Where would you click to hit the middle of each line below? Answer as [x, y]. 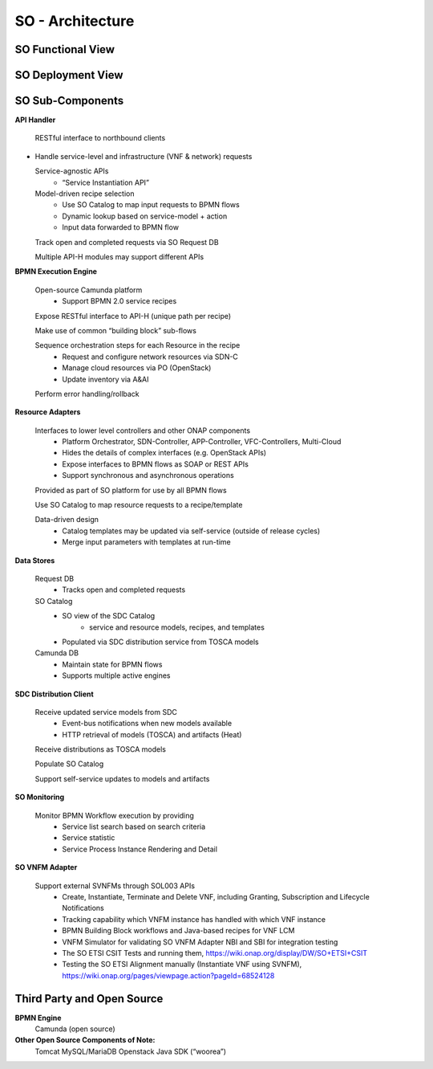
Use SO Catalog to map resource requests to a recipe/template [139, 505]
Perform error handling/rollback [87, 394]
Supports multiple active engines [116, 675]
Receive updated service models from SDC [106, 712]
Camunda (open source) [75, 1029]
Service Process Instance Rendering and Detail [140, 849]
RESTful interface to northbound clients [100, 138]
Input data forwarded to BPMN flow [121, 227]
